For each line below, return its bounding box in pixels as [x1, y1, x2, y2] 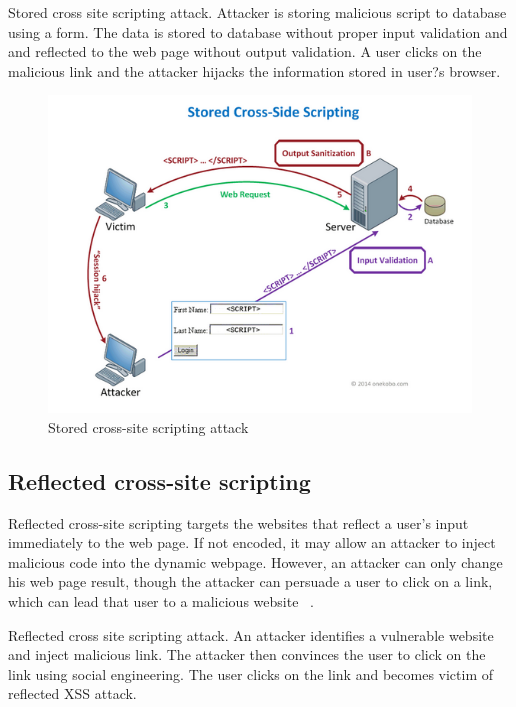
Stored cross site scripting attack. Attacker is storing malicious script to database [8, 2, 507, 22]
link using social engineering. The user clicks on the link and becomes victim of [8, 663, 493, 684]
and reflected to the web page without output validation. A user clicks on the [8, 41, 482, 62]
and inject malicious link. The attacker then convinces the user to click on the [8, 644, 486, 665]
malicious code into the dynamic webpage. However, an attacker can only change [8, 551, 503, 572]
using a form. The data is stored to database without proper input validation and [8, 21, 508, 42]
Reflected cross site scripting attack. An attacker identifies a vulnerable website [8, 624, 494, 645]
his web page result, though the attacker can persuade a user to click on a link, [8, 571, 493, 592]
